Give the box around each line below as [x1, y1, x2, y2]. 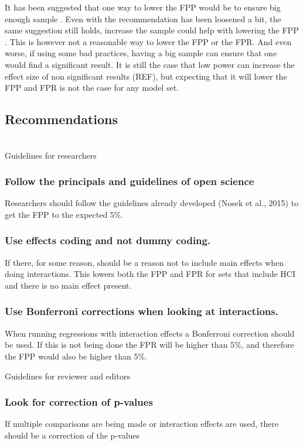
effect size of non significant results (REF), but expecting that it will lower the [5, 70, 287, 82]
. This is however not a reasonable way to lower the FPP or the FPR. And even [5, 35, 292, 47]
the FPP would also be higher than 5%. [5, 350, 147, 362]
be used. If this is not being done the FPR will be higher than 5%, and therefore [5, 338, 294, 351]
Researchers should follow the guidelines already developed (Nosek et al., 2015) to [5, 197, 299, 209]
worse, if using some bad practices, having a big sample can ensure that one [5, 47, 277, 59]
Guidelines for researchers [5, 149, 97, 161]
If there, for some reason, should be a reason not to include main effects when [5, 256, 284, 268]
